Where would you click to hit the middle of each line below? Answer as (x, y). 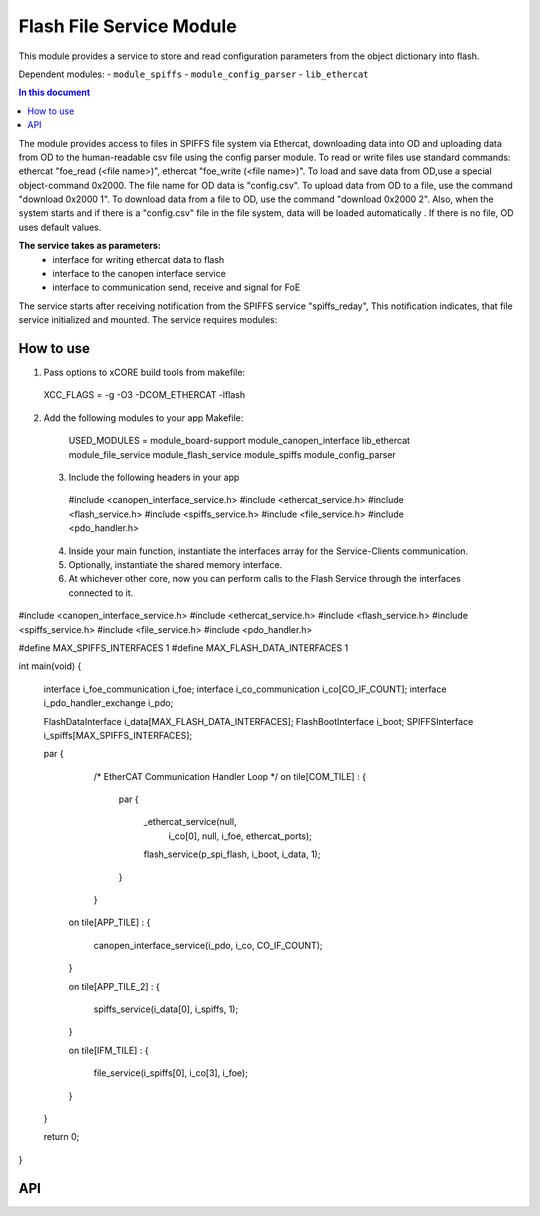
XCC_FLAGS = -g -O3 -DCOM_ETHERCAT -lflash (144, 395)
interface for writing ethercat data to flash (138, 259)
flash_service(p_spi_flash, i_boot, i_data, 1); (232, 854)
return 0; (61, 1137)
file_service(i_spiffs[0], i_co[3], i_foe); (171, 1073)
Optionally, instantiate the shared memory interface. (175, 564)
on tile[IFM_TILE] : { (108, 1050)
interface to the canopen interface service (139, 274)
